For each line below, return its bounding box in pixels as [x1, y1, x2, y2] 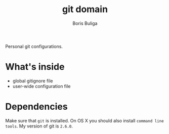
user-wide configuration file [12, 83, 71, 89]
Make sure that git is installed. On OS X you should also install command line [5, 117, 164, 123]
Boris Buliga [72, 20, 98, 26]
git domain [62, 4, 108, 15]
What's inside [5, 61, 65, 73]
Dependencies [5, 101, 68, 112]
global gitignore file [12, 77, 53, 84]
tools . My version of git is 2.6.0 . [5, 123, 73, 129]
